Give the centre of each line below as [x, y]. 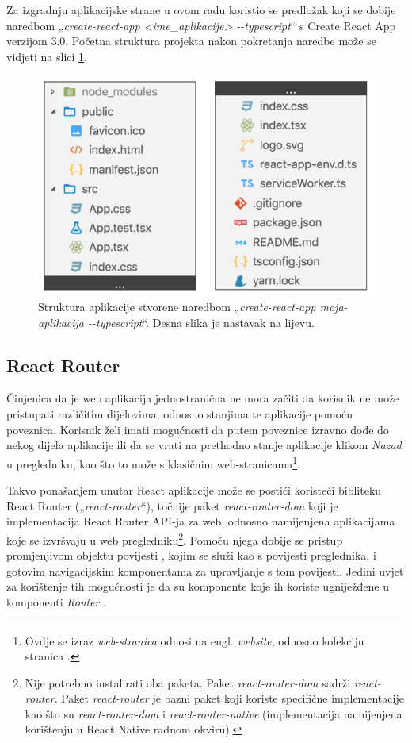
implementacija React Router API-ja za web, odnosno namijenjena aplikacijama [201, 521]
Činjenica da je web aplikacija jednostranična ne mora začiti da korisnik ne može [203, 398]
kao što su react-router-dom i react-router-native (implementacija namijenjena [214, 713]
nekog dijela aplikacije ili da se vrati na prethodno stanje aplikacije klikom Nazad [204, 445]
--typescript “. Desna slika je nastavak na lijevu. [201, 322]
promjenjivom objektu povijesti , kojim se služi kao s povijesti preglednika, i [191, 555]
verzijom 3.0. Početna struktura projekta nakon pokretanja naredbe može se [191, 41]
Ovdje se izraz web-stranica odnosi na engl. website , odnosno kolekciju [195, 640]
